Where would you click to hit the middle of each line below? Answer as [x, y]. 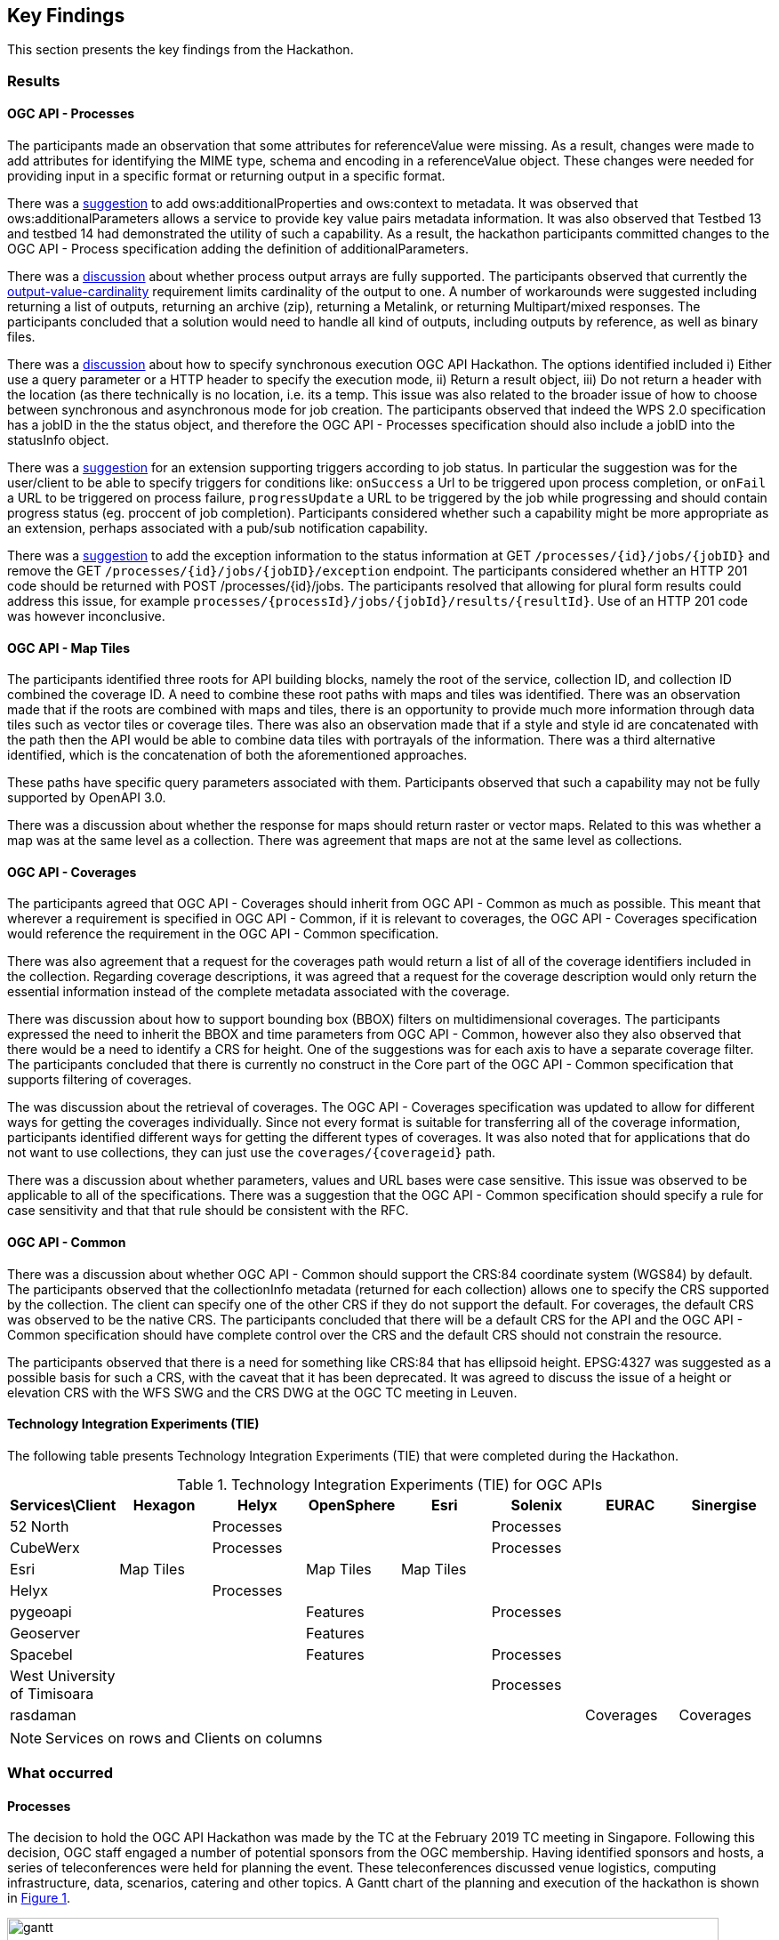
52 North [40, 1526]
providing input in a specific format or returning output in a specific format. [226, 176]
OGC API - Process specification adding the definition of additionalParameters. [238, 249]
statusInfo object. [58, 440]
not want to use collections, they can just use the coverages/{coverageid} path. [252, 1153]
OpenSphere [352, 1505]
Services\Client [63, 1505]
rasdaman [43, 1715]
